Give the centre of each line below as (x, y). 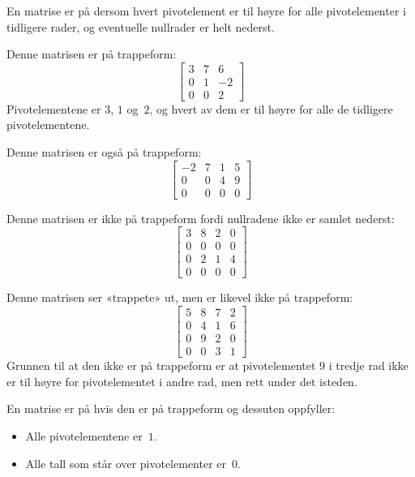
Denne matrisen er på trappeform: (92, 54)
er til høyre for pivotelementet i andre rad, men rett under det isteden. (182, 381)
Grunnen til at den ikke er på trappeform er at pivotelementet (161, 365)
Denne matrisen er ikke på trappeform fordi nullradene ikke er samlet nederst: (201, 218)
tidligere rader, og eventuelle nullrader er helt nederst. (141, 26)
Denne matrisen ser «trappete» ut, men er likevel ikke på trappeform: (180, 297)
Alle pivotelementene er (84, 435)
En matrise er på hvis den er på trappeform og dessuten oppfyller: (171, 408)
